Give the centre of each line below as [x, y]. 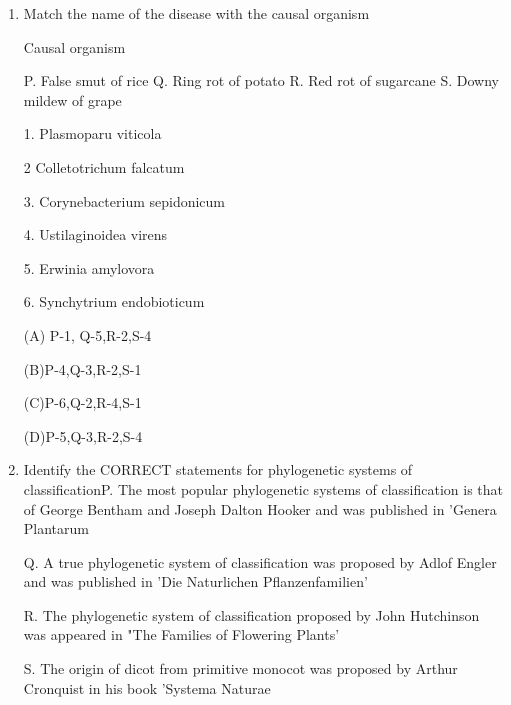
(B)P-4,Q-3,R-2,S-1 [82, 368]
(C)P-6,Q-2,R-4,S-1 [82, 402]
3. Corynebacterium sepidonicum [124, 200]
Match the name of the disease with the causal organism [196, 13]
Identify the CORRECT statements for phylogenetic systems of [218, 469]
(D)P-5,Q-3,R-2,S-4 [83, 435]
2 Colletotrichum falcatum [104, 166]
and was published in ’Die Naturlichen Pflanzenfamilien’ [195, 581]
